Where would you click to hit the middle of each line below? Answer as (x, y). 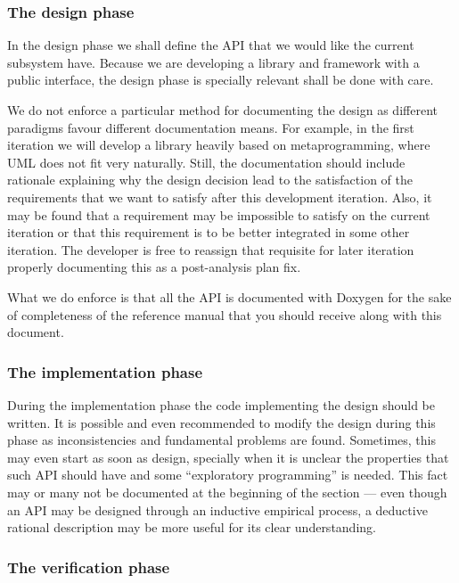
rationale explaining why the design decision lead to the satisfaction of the (210, 180)
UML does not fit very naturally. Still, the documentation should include (206, 162)
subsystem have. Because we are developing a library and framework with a (213, 62)
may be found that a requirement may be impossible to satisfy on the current (219, 214)
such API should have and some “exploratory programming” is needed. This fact (228, 475)
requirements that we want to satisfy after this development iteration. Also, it (220, 197)
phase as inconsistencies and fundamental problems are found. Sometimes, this (221, 440)
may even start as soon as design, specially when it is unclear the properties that (228, 457)
